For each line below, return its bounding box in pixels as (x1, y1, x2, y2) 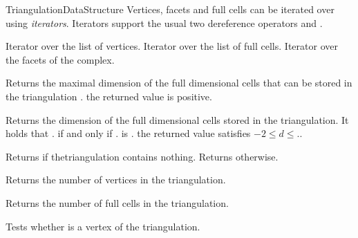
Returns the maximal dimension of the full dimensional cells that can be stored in (6, 75, 352, 90)
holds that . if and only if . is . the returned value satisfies (6, 126, 251, 140)
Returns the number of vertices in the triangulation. (6, 172, 226, 187)
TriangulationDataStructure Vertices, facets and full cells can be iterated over (6, 2, 335, 16)
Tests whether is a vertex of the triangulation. (6, 219, 200, 233)
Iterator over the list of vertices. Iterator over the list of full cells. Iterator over (6, 39, 338, 53)
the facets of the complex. (6, 52, 115, 66)
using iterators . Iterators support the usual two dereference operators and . (6, 15, 323, 30)
